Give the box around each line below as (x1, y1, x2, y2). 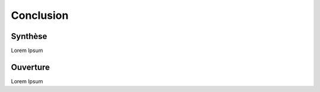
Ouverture (11, 62, 50, 72)
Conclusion (11, 9, 69, 22)
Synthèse (11, 31, 47, 41)
